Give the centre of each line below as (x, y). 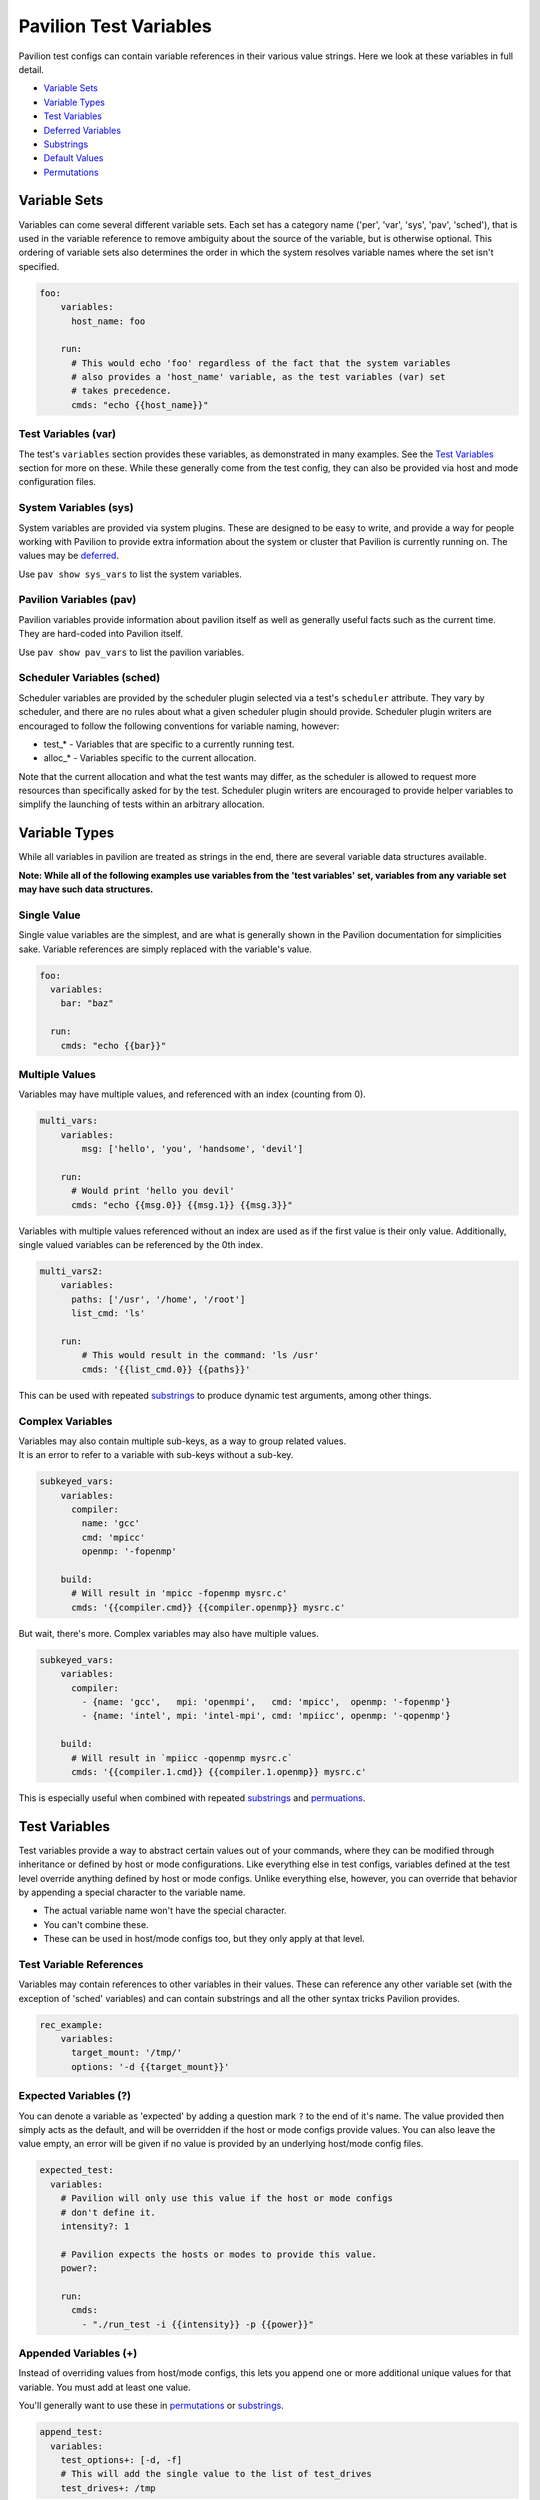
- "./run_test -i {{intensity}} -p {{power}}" (197, 2324)
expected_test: (76, 2170)
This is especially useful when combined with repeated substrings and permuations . (192, 1797)
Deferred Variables (82, 130)
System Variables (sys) (76, 508)
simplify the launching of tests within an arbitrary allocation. (141, 804)
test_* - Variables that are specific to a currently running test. (169, 744)
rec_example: (71, 2024)
